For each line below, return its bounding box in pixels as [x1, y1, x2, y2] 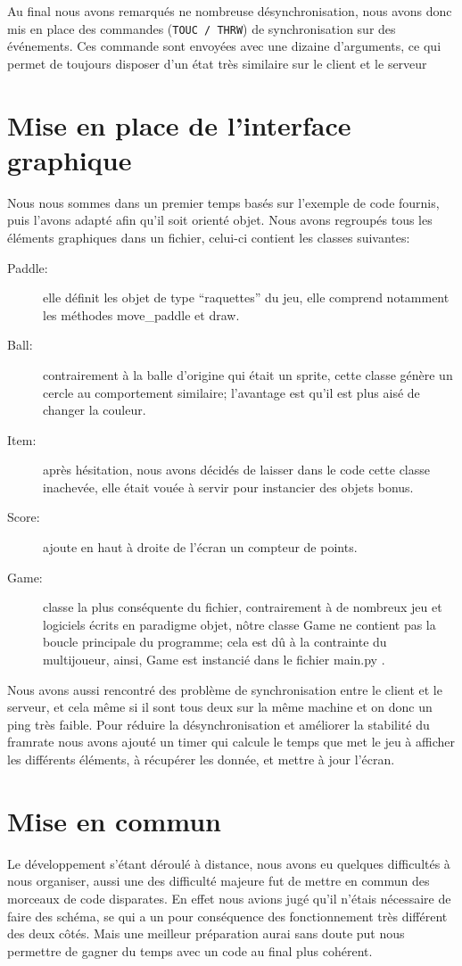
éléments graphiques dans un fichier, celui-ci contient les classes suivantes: [7, 227, 410, 246]
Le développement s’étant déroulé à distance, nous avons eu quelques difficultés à [7, 854, 450, 872]
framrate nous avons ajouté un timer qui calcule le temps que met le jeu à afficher [7, 732, 455, 751]
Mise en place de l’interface [7, 106, 351, 143]
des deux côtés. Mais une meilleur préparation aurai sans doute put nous [7, 924, 405, 943]
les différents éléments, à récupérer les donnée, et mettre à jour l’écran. [7, 750, 395, 768]
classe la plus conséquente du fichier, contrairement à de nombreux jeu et [43, 598, 442, 616]
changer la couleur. [43, 400, 146, 419]
